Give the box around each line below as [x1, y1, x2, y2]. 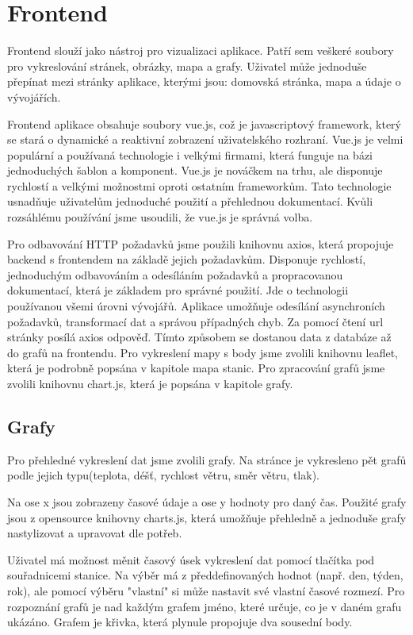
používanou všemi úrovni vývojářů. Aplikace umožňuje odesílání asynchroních [7, 298, 385, 314]
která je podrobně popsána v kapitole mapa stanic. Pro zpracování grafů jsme [7, 360, 385, 376]
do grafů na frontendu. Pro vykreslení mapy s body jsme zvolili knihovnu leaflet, [7, 344, 398, 360]
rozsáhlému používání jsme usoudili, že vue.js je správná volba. [7, 209, 313, 225]
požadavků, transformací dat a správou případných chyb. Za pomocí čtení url [7, 313, 384, 329]
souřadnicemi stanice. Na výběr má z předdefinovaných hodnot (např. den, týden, [7, 567, 403, 583]
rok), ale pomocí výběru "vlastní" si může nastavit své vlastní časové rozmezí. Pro [7, 582, 405, 598]
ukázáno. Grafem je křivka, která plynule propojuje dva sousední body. [7, 614, 353, 630]
